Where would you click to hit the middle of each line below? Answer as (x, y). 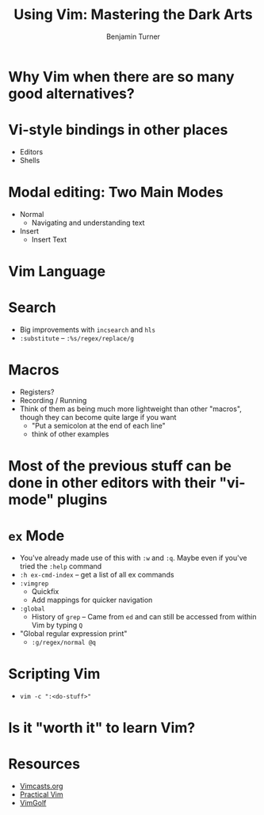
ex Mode (36, 536)
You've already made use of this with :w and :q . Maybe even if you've (133, 558)
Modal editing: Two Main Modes (116, 192)
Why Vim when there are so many (121, 76)
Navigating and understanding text (88, 223)
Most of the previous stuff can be (120, 466)
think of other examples (70, 434)
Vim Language (57, 272)
